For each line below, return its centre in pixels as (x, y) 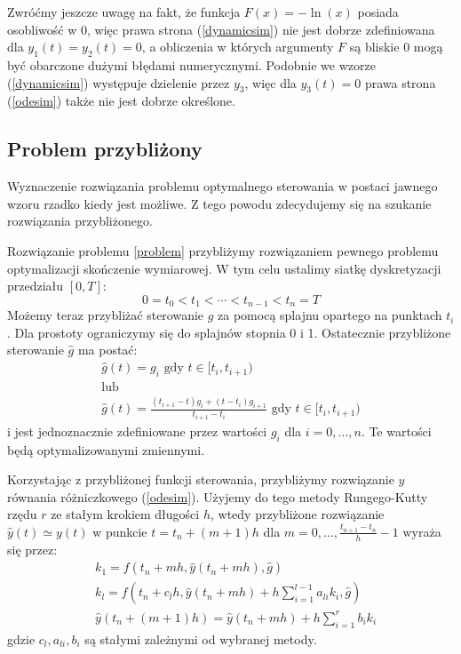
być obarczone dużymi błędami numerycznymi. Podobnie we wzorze (191, 64)
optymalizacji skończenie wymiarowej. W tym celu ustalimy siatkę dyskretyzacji (224, 268)
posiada (378, 12)
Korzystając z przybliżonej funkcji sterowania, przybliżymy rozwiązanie (201, 479)
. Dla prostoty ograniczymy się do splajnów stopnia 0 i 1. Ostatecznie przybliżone (229, 332)
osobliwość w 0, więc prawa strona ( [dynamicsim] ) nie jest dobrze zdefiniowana (221, 29)
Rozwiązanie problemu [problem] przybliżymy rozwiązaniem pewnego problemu (223, 250)
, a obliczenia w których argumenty (238, 47)
